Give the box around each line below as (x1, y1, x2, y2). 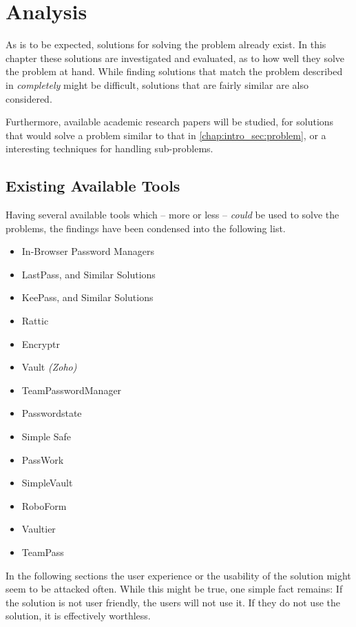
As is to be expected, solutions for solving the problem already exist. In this (6, 37, 326, 52)
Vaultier (21, 522, 56, 536)
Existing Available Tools (6, 175, 180, 196)
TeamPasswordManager (21, 382, 122, 397)
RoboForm (21, 498, 67, 513)
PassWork (21, 452, 64, 466)
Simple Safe (21, 429, 71, 444)
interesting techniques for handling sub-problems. (6, 141, 213, 156)
